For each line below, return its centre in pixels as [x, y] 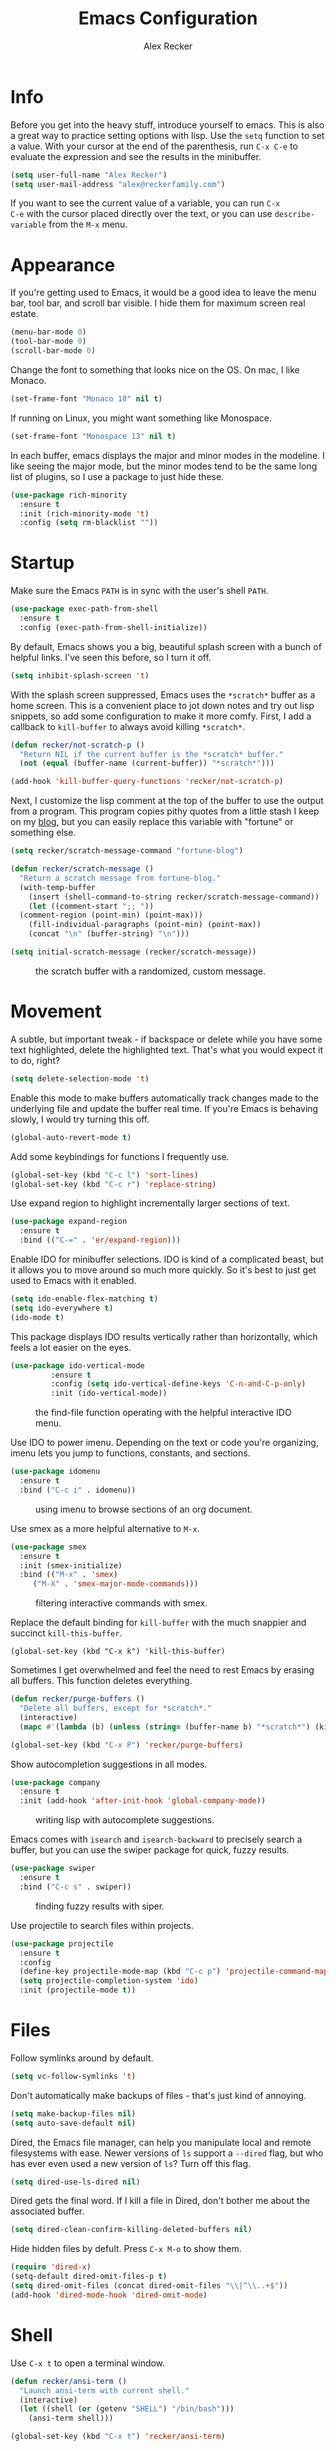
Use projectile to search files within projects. [102, 1925]
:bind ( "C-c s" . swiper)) [75, 1887]
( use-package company [55, 1782]
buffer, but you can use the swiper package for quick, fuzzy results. [150, 1850]
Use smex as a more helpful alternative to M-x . [105, 1528]
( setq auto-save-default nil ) [73, 2123]
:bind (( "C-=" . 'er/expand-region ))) [100, 1240]
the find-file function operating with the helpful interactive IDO [163, 1413]
